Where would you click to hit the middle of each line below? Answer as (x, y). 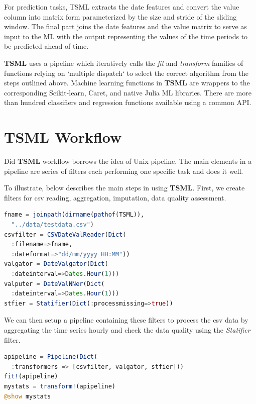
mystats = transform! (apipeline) (60, 386)
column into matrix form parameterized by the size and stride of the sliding (120, 16)
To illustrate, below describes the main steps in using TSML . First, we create (124, 188)
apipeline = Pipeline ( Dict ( (51, 357)
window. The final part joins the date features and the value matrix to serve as (125, 26)
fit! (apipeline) (31, 377)
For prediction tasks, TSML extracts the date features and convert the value (122, 7)
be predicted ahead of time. (46, 46)
